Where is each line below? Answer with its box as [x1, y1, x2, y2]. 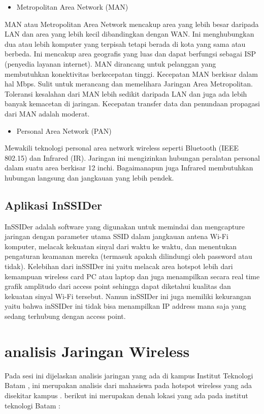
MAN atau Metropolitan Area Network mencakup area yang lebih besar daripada [5, 18, 259, 29]
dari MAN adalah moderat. [5, 108, 90, 119]
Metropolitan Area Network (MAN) [16, 2, 128, 12]
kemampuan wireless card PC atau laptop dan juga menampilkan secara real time [5, 271, 260, 281]
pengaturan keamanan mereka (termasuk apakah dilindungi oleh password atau [5, 251, 252, 261]
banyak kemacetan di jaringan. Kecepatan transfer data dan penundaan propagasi [5, 98, 260, 109]
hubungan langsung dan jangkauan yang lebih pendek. [5, 172, 174, 183]
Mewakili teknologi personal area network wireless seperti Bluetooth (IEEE [5, 142, 239, 153]
